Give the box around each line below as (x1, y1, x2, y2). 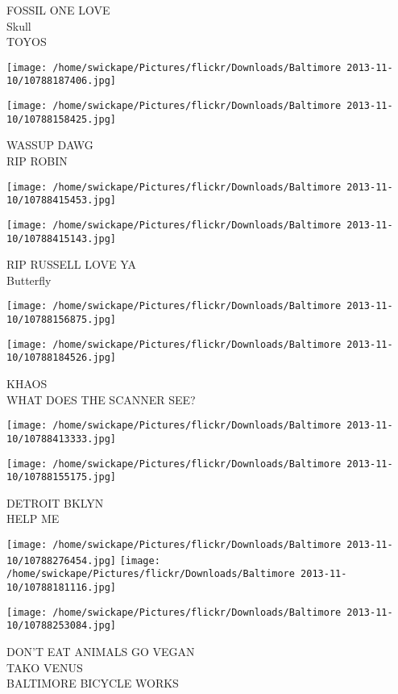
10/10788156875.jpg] (6, 314, 117, 326)
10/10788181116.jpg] (6, 582, 117, 593)
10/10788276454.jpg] (6, 554, 117, 566)
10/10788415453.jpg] (6, 194, 117, 207)
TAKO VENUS (6, 658, 83, 675)
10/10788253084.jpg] (6, 620, 117, 632)
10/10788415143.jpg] (6, 232, 117, 245)
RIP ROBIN (6, 153, 68, 169)
